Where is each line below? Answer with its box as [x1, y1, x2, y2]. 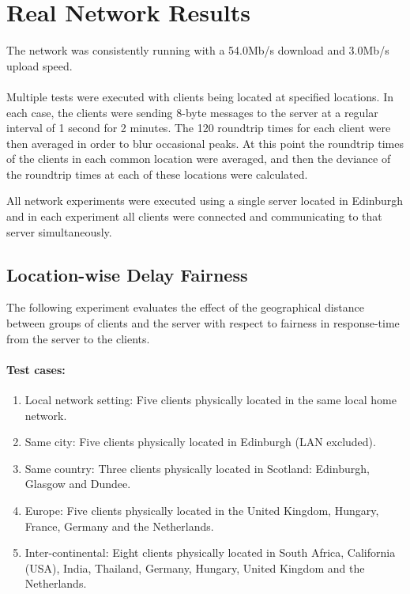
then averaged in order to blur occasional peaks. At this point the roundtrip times [6, 134, 404, 151]
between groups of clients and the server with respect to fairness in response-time [6, 315, 400, 331]
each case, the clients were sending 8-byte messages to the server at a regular [6, 104, 378, 120]
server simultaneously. [6, 223, 112, 240]
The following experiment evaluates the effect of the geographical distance [6, 299, 364, 316]
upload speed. [6, 57, 73, 74]
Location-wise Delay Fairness [6, 262, 248, 286]
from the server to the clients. [6, 330, 150, 346]
